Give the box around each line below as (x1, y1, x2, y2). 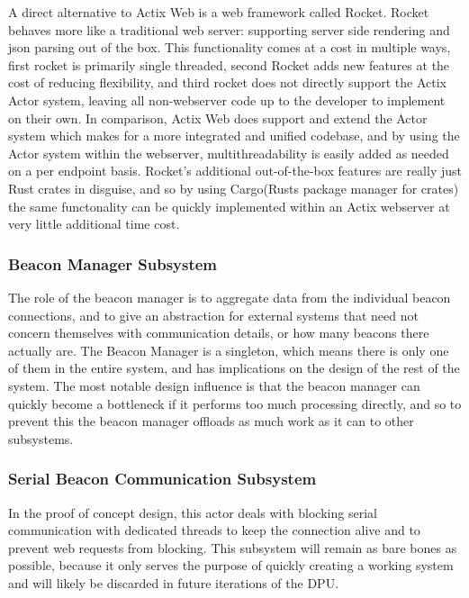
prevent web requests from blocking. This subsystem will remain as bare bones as (8, 538, 457, 557)
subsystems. (8, 429, 74, 448)
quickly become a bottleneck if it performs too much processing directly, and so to (8, 394, 462, 412)
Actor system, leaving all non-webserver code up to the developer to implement (8, 90, 446, 109)
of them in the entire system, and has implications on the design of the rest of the (8, 358, 460, 377)
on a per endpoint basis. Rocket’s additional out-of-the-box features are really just (8, 161, 462, 180)
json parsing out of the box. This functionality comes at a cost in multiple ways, (8, 38, 451, 57)
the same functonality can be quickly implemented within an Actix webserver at (8, 196, 450, 215)
